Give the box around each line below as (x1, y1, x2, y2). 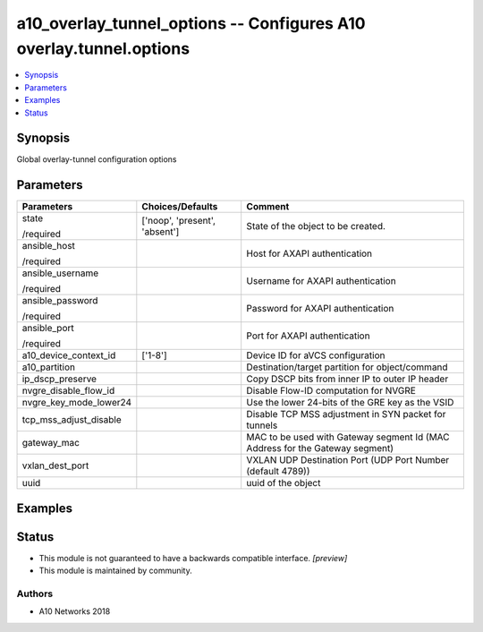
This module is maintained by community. (38, 565, 192, 576)
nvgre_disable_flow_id (21, 385, 115, 397)
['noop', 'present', (141, 215, 216, 227)
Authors (16, 587, 54, 600)
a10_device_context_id (21, 349, 116, 362)
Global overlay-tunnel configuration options (16, 154, 177, 165)
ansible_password (21, 295, 98, 307)
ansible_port (21, 322, 75, 335)
